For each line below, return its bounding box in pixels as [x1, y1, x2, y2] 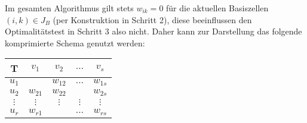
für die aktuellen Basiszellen [166, 2, 269, 14]
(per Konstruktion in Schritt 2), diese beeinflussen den [53, 13, 252, 26]
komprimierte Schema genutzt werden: [5, 36, 145, 49]
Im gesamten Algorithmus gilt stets [5, 2, 134, 14]
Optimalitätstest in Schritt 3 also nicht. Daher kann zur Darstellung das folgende [5, 25, 302, 37]
